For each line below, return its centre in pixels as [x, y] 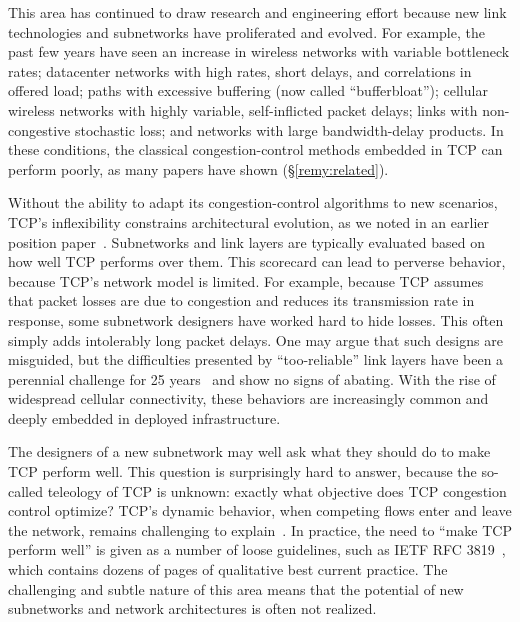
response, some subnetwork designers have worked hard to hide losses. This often [256, 319]
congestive [39, 129]
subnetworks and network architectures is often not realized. [192, 608]
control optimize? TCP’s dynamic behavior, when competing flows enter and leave [260, 510]
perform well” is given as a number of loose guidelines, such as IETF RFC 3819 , [257, 549]
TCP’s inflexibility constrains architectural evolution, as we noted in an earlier [248, 221]
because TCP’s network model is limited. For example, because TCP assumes [246, 280]
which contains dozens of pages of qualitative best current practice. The [228, 569]
